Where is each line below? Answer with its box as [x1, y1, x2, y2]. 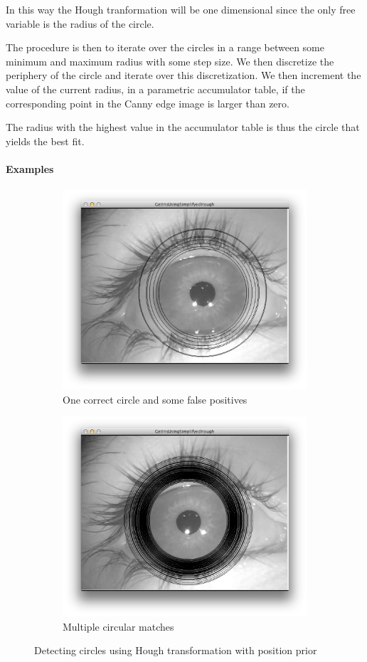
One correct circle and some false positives [63, 392, 248, 406]
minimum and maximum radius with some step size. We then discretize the [6, 53, 334, 68]
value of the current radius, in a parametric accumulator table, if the [6, 81, 305, 96]
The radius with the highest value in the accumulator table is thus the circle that [6, 120, 360, 135]
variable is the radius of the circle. [6, 16, 154, 31]
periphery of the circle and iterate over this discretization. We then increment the [6, 68, 361, 83]
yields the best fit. [6, 133, 85, 148]
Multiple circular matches [63, 619, 174, 634]
